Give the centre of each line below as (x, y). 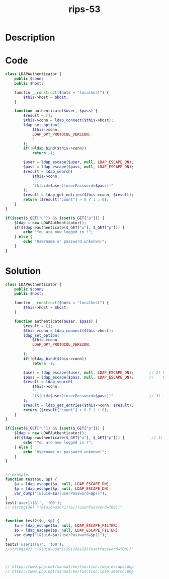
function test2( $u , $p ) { (32, 521)
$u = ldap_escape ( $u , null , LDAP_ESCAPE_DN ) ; (63, 484)
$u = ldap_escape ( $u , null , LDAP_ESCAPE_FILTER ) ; (67, 526)
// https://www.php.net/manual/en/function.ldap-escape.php (70, 567)
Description (30, 38)
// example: (18, 475)
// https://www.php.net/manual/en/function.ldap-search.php (70, 572)
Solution (23, 271)
